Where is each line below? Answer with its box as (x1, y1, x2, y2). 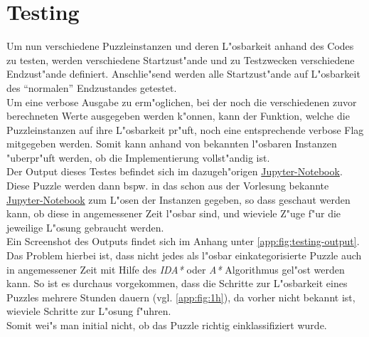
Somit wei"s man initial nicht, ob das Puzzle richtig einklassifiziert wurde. (6, 318, 327, 332)
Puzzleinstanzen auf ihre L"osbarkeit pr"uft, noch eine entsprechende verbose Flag (6, 122, 364, 137)
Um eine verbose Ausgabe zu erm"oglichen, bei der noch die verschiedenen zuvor (6, 94, 357, 109)
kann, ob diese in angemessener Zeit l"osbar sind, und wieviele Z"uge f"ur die (6, 206, 341, 221)
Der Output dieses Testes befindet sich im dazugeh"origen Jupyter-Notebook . (6, 164, 343, 179)
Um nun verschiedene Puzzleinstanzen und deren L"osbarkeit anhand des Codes (6, 38, 354, 53)
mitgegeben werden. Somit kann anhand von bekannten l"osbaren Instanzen (6, 136, 337, 151)
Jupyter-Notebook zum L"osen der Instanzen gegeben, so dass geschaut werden (6, 192, 351, 207)
